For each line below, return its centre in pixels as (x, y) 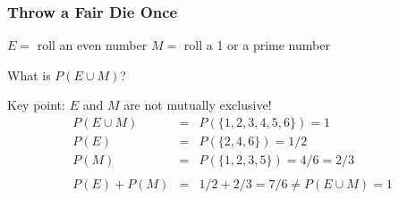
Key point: (36, 105)
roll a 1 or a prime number (257, 45)
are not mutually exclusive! (198, 105)
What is (29, 75)
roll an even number (92, 45)
